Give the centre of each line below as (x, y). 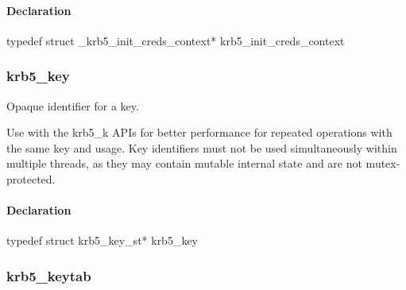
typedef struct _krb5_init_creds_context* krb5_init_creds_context (176, 40)
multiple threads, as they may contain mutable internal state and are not (184, 163)
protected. (31, 178)
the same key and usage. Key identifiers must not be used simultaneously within (202, 147)
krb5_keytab (49, 275)
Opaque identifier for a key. (73, 105)
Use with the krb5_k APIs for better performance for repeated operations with (199, 132)
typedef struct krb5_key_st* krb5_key (102, 240)
